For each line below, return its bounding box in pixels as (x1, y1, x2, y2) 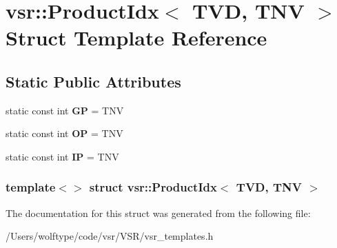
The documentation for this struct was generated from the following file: (6, 205, 311, 220)
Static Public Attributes (6, 70, 181, 92)
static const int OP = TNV (6, 126, 123, 141)
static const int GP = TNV (6, 103, 124, 117)
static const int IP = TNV (6, 149, 119, 163)
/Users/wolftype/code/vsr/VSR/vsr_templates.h (6, 229, 214, 243)
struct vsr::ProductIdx (89, 178, 217, 196)
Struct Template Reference (6, 23, 267, 52)
